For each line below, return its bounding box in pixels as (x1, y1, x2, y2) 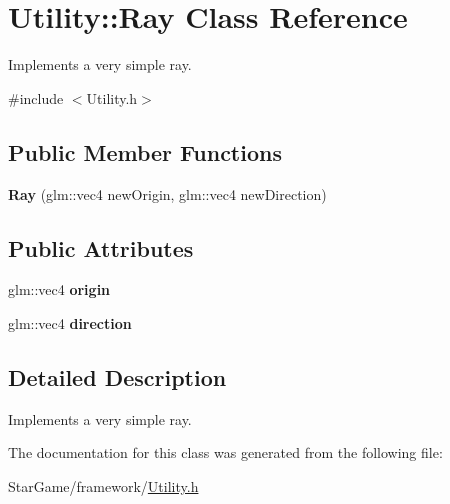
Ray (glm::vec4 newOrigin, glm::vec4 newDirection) (8, 183, 327, 204)
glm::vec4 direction (8, 312, 132, 333)
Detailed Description (8, 361, 227, 392)
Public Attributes (8, 232, 194, 263)
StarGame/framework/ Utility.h (8, 475, 199, 496)
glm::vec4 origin (8, 279, 111, 300)
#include (8, 87, 64, 108)
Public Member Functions (8, 136, 282, 167)
